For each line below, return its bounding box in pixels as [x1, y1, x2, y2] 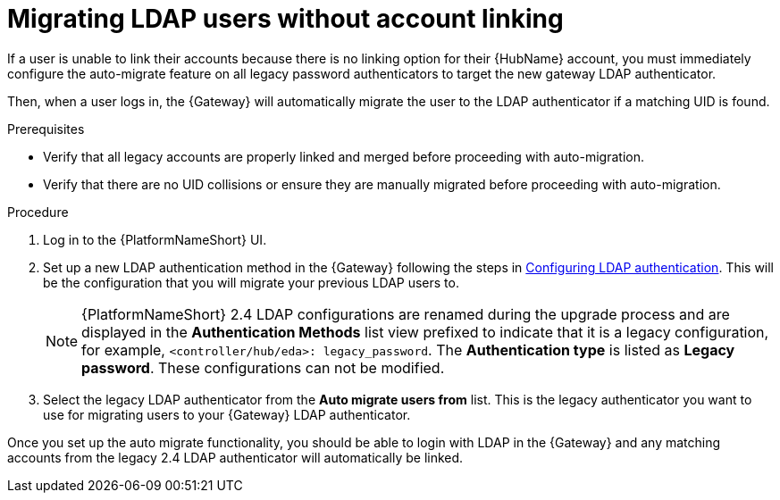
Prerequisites [7, 121, 85, 137]
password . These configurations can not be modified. [81, 358, 445, 377]
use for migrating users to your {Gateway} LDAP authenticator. [43, 406, 411, 422]
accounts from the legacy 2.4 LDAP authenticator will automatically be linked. [7, 449, 464, 465]
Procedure [7, 204, 69, 220]
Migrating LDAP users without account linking [7, 4, 564, 34]
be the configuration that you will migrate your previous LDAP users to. [43, 274, 459, 290]
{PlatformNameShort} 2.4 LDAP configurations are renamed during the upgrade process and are [81, 304, 730, 323]
